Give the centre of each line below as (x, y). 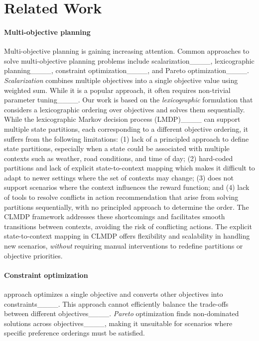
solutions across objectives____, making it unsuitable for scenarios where (118, 323)
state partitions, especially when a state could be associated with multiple (117, 148)
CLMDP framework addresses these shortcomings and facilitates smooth (115, 216)
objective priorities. (33, 255)
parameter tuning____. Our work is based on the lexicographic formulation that (129, 100)
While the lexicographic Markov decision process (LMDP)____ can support (122, 119)
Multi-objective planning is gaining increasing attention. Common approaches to (127, 51)
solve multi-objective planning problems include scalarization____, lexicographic (129, 60)
